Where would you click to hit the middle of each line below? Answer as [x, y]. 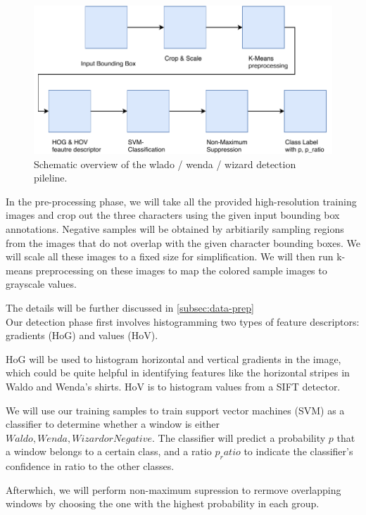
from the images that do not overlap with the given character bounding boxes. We [183, 242]
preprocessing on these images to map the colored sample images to [181, 270]
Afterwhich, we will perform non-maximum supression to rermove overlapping [173, 489]
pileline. [51, 178]
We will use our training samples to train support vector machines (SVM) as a [175, 410]
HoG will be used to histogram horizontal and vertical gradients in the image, [173, 358]
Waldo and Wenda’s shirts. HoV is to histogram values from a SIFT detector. [173, 386]
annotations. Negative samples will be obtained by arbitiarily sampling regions [175, 228]
